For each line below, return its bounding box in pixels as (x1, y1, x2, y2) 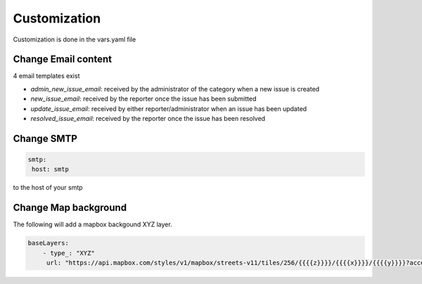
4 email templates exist (13, 72, 80, 80)
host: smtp (32, 165, 70, 174)
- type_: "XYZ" (42, 249, 95, 257)
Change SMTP (13, 132, 77, 144)
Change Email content (13, 53, 113, 65)
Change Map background (13, 202, 127, 214)
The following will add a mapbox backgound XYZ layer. (13, 220, 172, 228)
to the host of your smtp (13, 183, 84, 192)
